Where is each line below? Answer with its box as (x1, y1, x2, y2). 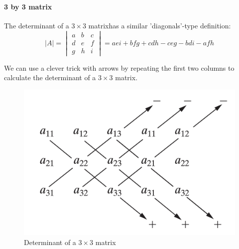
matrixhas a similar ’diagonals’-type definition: (88, 20, 231, 30)
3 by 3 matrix (4, 1, 52, 11)
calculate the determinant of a (4, 72, 96, 83)
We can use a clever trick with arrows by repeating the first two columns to (4, 62, 235, 73)
